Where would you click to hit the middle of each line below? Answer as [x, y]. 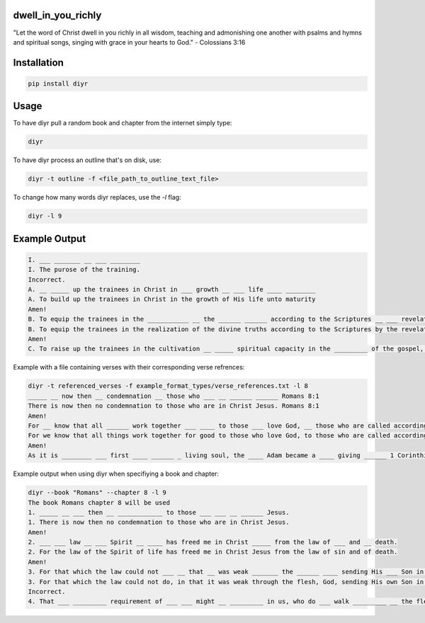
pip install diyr [58, 84]
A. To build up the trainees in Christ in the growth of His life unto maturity [172, 299]
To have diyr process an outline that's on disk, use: [87, 160]
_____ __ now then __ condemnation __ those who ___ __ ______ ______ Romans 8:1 [174, 396]
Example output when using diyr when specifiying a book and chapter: [116, 474]
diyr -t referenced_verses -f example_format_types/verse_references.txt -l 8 [168, 386]
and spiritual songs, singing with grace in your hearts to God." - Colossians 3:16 [129, 42]
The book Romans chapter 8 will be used [99, 502]
